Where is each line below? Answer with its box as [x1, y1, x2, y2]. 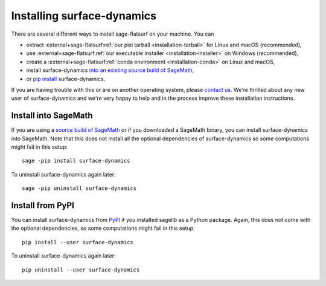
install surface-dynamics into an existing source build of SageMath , [26, 67, 194, 74]
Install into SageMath [11, 111, 93, 121]
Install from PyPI [11, 200, 75, 210]
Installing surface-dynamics [11, 9, 157, 22]
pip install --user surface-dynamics [22, 239, 134, 245]
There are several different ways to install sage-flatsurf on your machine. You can [11, 30, 214, 37]
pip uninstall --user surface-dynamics [22, 266, 140, 273]
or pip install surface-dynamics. [26, 75, 106, 82]
